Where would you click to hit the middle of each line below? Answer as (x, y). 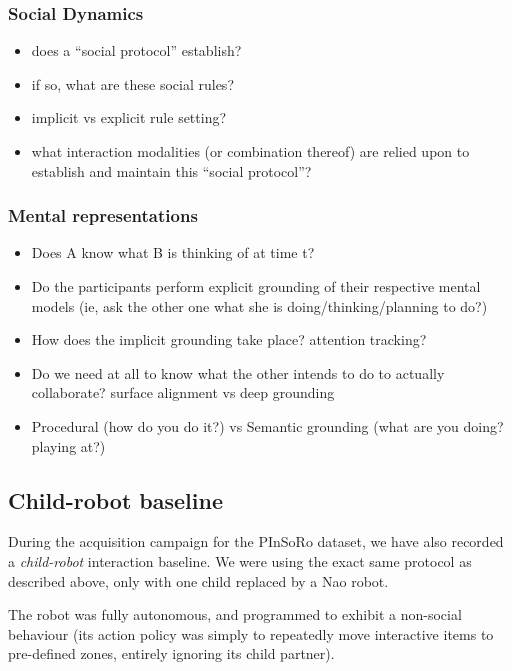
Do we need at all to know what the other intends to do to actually (238, 372)
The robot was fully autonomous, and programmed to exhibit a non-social (235, 614)
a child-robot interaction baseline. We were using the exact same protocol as (240, 560)
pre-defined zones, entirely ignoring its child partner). (171, 653)
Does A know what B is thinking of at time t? (173, 252)
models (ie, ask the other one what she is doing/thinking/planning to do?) (259, 305)
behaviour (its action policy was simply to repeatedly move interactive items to (251, 633)
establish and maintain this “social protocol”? (171, 170)
